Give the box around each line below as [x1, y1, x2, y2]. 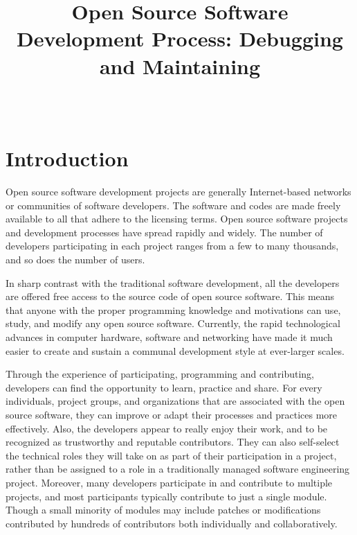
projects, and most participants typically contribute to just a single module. [6, 489, 327, 503]
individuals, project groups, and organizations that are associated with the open [6, 394, 345, 408]
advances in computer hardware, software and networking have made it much [6, 329, 333, 344]
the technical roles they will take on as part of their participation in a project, [6, 448, 337, 462]
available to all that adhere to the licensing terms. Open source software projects [6, 211, 348, 226]
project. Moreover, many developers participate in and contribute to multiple [6, 475, 333, 489]
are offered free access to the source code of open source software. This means [6, 289, 335, 304]
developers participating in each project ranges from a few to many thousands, [6, 238, 339, 253]
